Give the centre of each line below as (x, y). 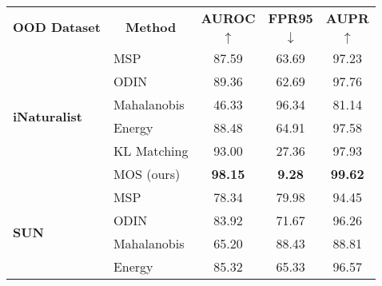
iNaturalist (48, 116)
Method (151, 26)
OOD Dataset (57, 26)
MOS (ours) (147, 174)
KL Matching (151, 151)
